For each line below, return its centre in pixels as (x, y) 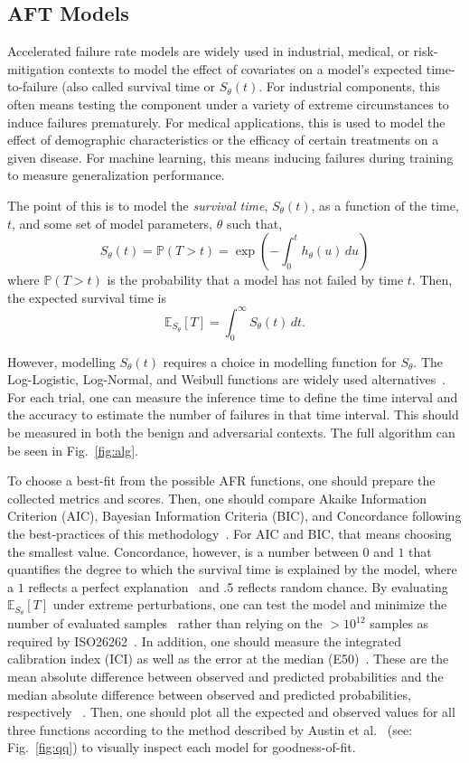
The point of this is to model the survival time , (138, 205)
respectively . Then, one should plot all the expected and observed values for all (231, 712)
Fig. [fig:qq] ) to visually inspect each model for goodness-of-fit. (182, 747)
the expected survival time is (87, 297)
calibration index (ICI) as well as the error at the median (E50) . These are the (228, 659)
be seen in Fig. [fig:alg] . (73, 450)
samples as (399, 623)
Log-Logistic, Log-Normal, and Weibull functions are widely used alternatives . (227, 379)
